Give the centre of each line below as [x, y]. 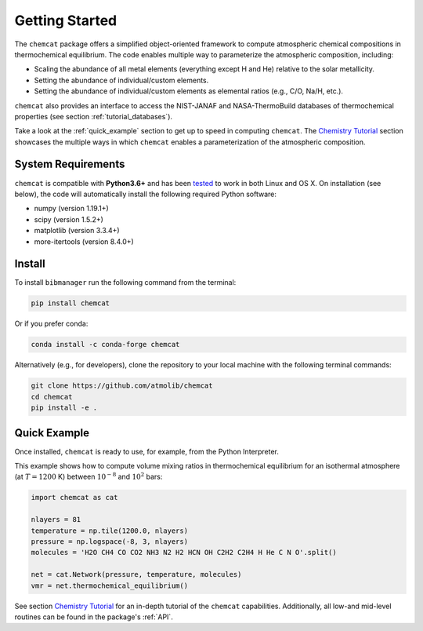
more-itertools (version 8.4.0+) [84, 241]
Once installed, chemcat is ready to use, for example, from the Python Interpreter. [147, 451]
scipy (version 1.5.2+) [69, 219]
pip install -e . [64, 408]
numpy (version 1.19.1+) [71, 209]
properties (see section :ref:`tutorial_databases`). [93, 116]
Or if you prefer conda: [51, 324]
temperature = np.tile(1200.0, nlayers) [109, 531]
